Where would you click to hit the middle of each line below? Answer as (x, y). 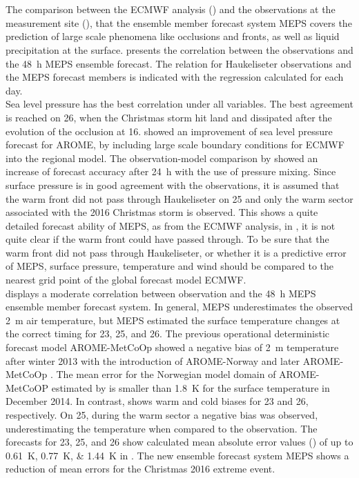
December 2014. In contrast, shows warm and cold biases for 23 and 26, (157, 401)
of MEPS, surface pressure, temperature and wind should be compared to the (170, 266)
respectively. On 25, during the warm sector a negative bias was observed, (162, 415)
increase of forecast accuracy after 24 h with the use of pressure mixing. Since (171, 171)
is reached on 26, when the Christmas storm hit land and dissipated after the (169, 117)
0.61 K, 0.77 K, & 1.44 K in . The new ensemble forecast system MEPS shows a (177, 455)
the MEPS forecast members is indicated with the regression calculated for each (175, 77)
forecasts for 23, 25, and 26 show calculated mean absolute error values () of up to (179, 442)
